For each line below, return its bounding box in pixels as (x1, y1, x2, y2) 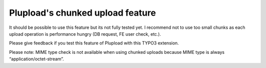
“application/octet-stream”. (9, 56, 64, 62)
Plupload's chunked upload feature (9, 7, 156, 18)
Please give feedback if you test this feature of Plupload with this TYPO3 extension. (9, 40, 179, 46)
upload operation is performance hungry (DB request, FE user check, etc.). (9, 31, 161, 37)
